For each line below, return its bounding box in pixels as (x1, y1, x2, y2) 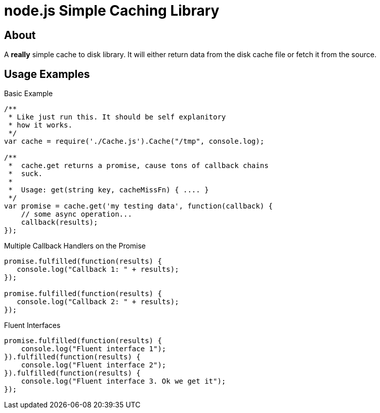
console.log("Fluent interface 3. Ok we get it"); (21, 377, 226, 386)
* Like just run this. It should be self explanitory (8, 113, 226, 121)
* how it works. (8, 121, 72, 130)
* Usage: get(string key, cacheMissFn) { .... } (8, 186, 209, 194)
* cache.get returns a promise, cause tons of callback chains (8, 161, 269, 170)
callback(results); (21, 218, 98, 227)
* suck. (8, 170, 43, 178)
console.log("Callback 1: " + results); (17, 265, 179, 274)
